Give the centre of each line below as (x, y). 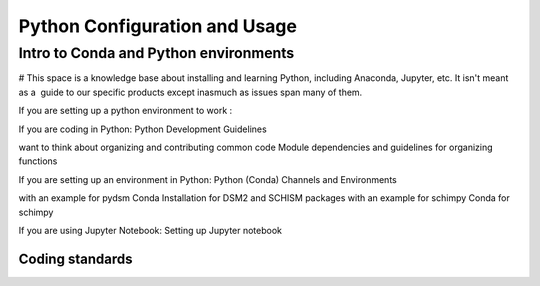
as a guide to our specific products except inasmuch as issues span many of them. (190, 92)
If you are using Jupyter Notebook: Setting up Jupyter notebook (150, 230)
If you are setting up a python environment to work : (125, 111)
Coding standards (75, 258)
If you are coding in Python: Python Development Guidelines (142, 129)
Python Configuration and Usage (157, 26)
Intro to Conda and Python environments (156, 53)
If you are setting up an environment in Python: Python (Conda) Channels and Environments (207, 179)
